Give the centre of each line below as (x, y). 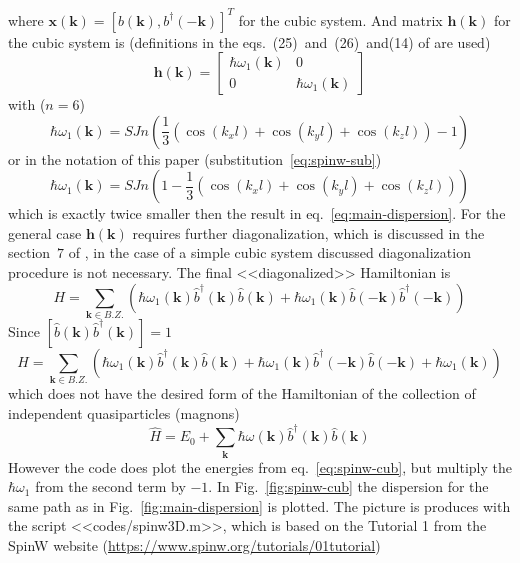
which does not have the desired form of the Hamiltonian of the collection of (242, 393)
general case (45, 232)
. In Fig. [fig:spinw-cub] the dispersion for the (348, 486)
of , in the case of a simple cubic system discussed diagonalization (269, 252)
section (29, 252)
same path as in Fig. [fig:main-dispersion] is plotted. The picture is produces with (259, 505)
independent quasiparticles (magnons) (124, 412)
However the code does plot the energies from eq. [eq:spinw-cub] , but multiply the (260, 466)
